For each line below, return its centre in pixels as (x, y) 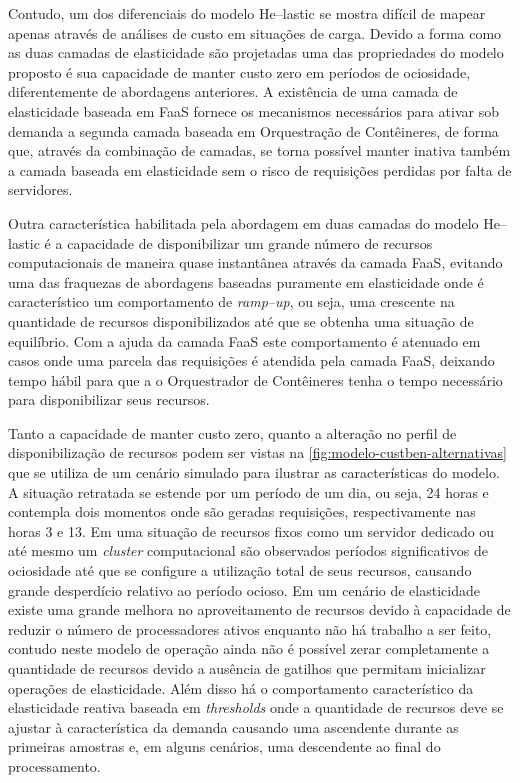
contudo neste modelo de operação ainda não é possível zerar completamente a (249, 648)
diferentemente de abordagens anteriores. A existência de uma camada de (233, 91)
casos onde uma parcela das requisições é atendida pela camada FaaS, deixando (251, 360)
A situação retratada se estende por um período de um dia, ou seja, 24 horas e (248, 491)
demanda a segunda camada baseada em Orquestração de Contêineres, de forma (253, 130)
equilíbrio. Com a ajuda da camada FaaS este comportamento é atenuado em (244, 340)
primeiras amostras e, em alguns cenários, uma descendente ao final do (224, 746)
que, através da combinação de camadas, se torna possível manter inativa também (259, 150)
